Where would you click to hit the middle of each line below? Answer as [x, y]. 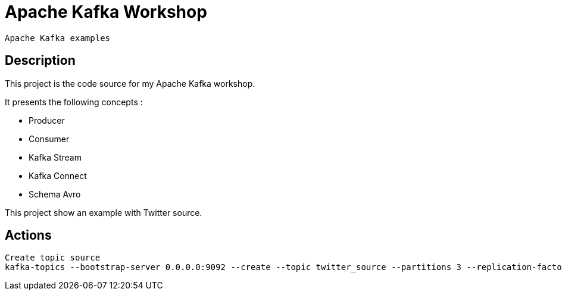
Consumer [49, 139]
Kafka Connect [58, 175]
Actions [28, 236]
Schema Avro [55, 194]
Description [40, 61]
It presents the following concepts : [74, 102]
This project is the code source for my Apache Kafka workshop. [130, 83]
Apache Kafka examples [58, 38]
